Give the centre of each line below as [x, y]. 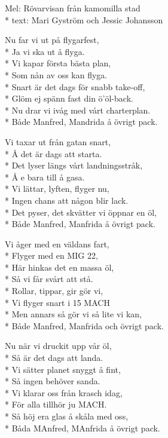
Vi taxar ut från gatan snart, [58, 141]
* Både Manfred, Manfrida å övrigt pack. [80, 224]
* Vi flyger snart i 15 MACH [57, 302]
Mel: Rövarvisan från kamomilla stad [73, 8]
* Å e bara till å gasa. [45, 177]
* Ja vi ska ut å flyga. [45, 51]
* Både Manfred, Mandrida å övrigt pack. [81, 122]
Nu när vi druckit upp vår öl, [58, 346]
